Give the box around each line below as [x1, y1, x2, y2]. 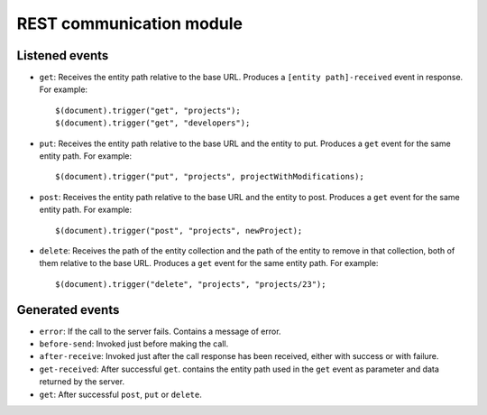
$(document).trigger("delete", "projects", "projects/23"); [55, 279, 326, 289]
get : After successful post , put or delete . [39, 389, 203, 400]
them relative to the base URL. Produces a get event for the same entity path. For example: [39, 258, 379, 269]
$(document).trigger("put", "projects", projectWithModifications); [55, 171, 364, 182]
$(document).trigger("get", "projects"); [55, 105, 241, 115]
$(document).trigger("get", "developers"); [55, 118, 251, 128]
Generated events [16, 302, 120, 318]
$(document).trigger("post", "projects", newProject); [55, 226, 303, 235]
